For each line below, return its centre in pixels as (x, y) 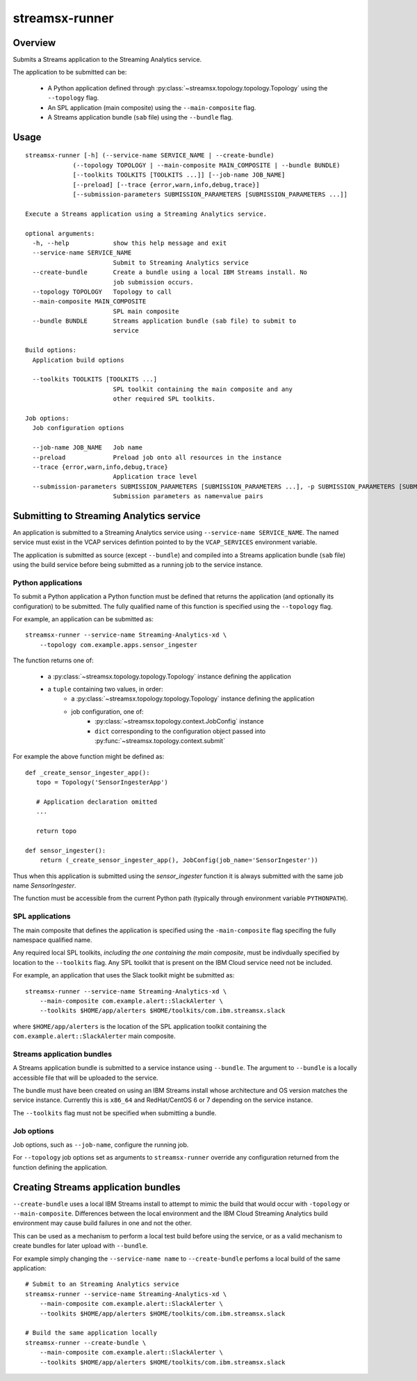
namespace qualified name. (52, 940)
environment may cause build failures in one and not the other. (103, 1223)
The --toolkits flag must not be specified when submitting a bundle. (115, 1112)
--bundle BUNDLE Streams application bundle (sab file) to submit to (164, 321)
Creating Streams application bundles (97, 1187)
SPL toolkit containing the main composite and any (203, 389)
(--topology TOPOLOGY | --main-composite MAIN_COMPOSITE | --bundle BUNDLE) (206, 165)
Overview (34, 43)
